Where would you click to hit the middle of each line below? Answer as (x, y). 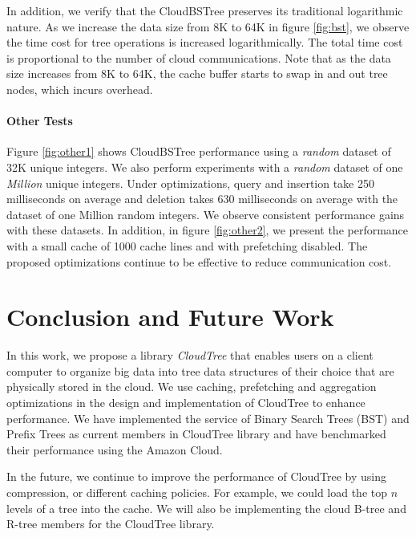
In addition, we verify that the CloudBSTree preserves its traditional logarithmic (205, 10)
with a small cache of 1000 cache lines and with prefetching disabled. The (187, 245)
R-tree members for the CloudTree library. (111, 524)
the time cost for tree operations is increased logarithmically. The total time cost (205, 42)
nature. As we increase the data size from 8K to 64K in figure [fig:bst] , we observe (208, 26)
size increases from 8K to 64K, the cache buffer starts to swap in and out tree (197, 73)
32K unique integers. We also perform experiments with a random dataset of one (205, 167)
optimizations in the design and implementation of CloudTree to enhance (186, 403)
